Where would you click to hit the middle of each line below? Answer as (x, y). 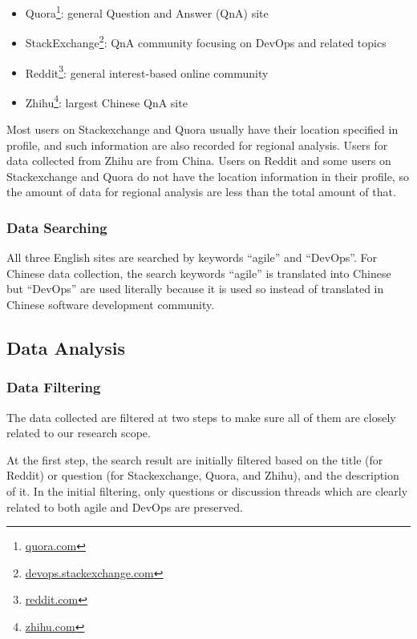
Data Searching (57, 227)
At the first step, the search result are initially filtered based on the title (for (195, 459)
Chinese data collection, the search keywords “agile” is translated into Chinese (199, 273)
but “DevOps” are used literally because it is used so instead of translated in (195, 289)
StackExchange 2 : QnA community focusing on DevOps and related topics (206, 41)
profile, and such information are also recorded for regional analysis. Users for (197, 145)
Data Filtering (54, 387)
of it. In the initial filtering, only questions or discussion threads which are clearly (207, 490)
